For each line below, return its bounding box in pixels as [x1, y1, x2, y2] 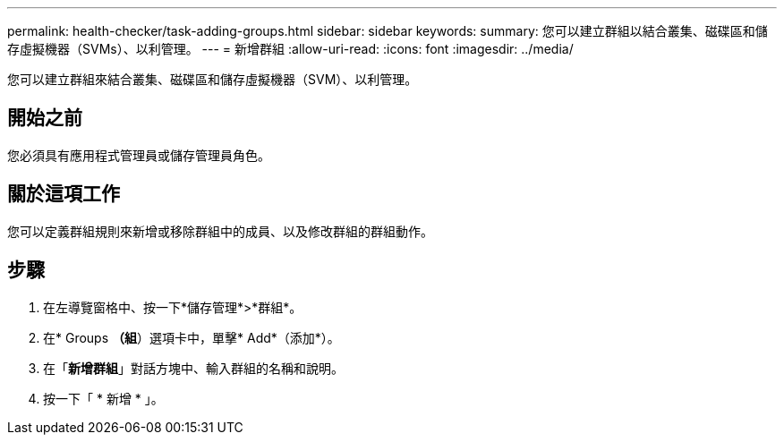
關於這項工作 [7, 183, 120, 206]
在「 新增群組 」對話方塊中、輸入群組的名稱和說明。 [43, 360, 344, 376]
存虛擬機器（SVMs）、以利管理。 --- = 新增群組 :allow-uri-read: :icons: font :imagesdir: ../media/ [7, 41, 574, 56]
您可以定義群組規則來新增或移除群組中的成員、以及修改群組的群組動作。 [7, 223, 433, 239]
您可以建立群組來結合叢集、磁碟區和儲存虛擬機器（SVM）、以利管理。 [7, 72, 418, 87]
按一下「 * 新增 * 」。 [43, 390, 164, 406]
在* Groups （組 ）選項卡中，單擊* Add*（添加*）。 [43, 329, 340, 345]
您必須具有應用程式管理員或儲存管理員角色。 [7, 147, 270, 163]
